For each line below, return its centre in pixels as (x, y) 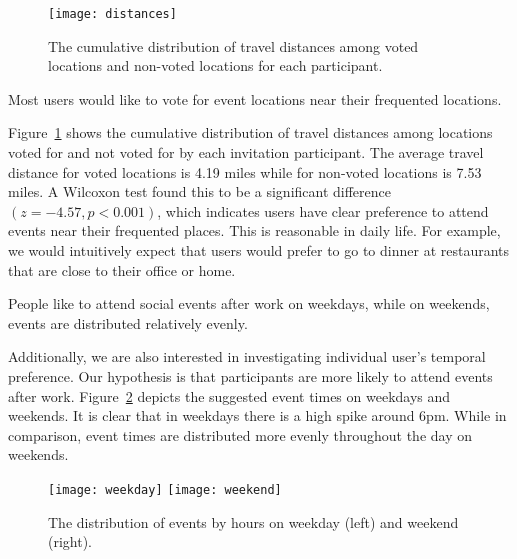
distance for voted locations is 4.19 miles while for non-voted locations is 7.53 (245, 171)
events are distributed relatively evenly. (128, 322)
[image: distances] (112, 14)
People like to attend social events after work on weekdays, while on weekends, (249, 303)
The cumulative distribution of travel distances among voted (233, 45)
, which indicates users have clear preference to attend (323, 210)
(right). (70, 541)
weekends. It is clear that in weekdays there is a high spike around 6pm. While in (257, 415)
